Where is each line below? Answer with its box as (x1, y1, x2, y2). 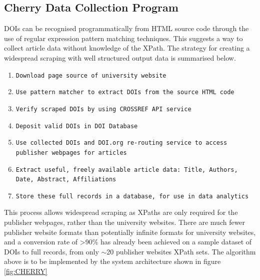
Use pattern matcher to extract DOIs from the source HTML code (15, 89, 234, 96)
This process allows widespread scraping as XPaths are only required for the (4, 207, 238, 217)
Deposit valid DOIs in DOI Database (15, 122, 138, 130)
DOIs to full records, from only (4, 246, 99, 256)
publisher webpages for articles (15, 149, 127, 156)
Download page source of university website (15, 72, 166, 79)
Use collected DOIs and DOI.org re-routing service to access (15, 139, 227, 147)
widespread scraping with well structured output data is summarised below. (4, 52, 236, 63)
